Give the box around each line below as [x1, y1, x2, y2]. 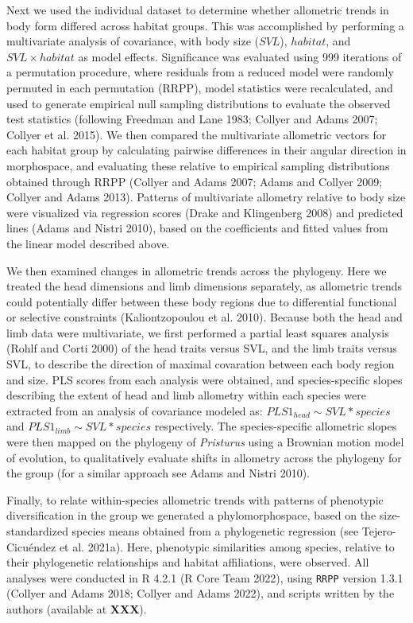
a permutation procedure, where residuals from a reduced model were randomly [6, 64, 394, 80]
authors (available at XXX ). [6, 601, 147, 617]
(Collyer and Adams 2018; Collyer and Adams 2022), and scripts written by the [6, 585, 395, 602]
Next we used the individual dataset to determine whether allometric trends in [6, 2, 389, 18]
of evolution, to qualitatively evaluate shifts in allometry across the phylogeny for [6, 449, 402, 465]
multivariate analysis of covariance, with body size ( [6, 33, 260, 49]
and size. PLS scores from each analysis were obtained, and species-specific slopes [6, 371, 403, 387]
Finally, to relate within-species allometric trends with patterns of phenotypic [6, 491, 384, 508]
